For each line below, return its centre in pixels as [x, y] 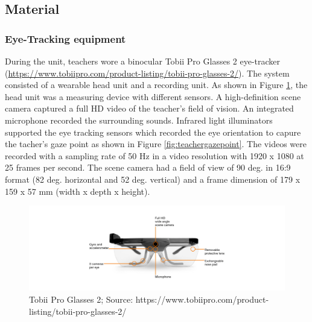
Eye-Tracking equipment [65, 38]
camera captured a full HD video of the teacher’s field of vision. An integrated [149, 108]
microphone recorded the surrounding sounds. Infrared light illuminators [139, 120]
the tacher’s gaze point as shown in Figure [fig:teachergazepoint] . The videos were [156, 144]
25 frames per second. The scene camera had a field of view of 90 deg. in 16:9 [148, 167]
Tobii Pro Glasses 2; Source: [81, 299]
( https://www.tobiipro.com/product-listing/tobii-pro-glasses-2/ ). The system [147, 73]
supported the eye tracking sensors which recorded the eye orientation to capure [153, 132]
